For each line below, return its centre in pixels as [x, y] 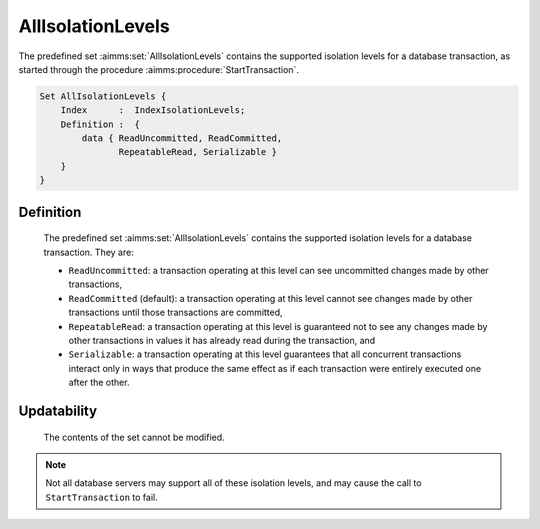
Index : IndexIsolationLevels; [153, 110]
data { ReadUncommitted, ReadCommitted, [182, 138]
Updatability [58, 410]
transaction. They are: [88, 252]
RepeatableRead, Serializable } [197, 152]
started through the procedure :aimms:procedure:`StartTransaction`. [159, 69]
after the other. [99, 382]
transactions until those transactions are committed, [176, 312]
